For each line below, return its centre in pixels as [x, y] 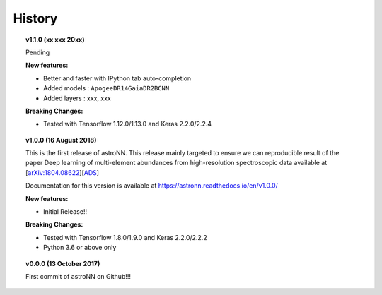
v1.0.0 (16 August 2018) [61, 140]
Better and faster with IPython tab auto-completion [117, 78]
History [35, 18]
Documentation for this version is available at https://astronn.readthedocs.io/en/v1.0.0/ [152, 186]
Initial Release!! [65, 212]
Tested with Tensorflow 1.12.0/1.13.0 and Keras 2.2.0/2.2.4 [128, 124]
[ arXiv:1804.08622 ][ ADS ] [62, 172]
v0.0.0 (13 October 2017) [63, 263]
